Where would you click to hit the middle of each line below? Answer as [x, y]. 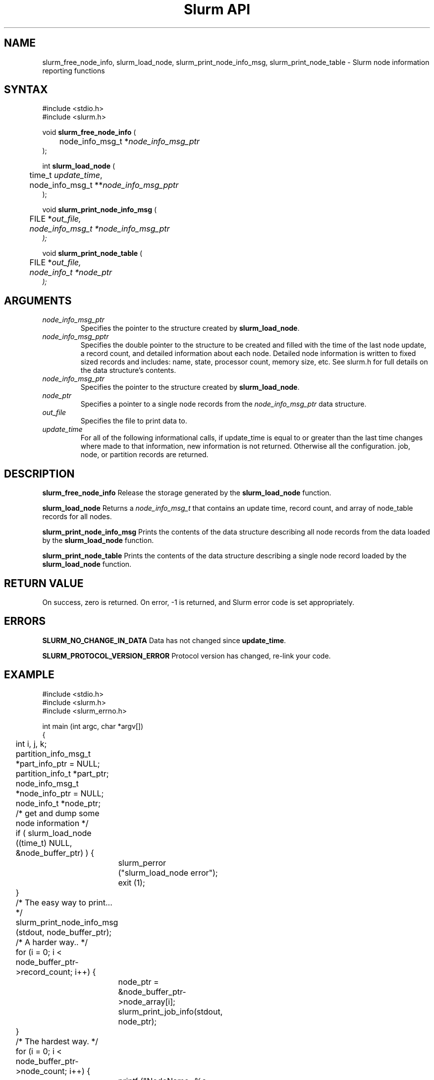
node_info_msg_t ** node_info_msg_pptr [104, 185]
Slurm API [217, 9]
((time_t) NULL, [44, 843]
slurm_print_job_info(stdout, [170, 1011]
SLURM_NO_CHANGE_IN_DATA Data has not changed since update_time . [164, 640]
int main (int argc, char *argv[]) [93, 726]
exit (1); [132, 882]
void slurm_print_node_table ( [92, 253]
